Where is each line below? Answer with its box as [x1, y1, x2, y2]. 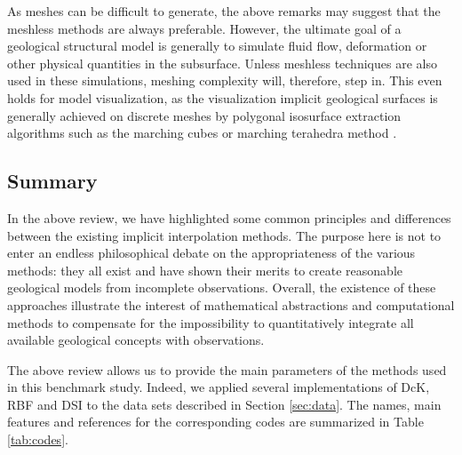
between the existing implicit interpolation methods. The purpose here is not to [7, 226, 442, 244]
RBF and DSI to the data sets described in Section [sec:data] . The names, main [7, 395, 442, 413]
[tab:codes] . [7, 430, 68, 449]
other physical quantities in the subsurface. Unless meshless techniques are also [7, 53, 437, 72]
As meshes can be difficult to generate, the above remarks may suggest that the [7, 2, 441, 20]
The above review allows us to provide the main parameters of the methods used [7, 360, 447, 379]
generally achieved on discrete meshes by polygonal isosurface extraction [7, 106, 402, 124]
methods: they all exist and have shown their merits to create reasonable [7, 260, 403, 279]
